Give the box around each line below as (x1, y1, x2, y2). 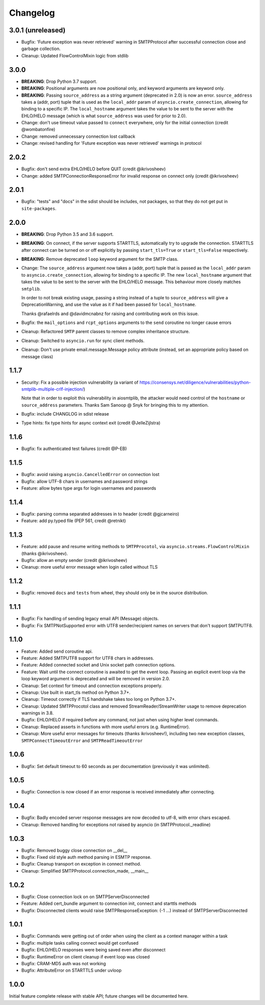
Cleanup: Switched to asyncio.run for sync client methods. (21, 338, 145, 344)
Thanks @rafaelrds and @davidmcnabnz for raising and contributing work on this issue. (21, 311, 199, 317)
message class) (21, 353, 53, 359)
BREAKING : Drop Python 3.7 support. (21, 79, 98, 84)
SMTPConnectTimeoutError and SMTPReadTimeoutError (21, 738, 143, 743)
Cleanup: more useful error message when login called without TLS (21, 564, 158, 570)
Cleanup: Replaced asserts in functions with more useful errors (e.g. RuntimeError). (21, 724, 190, 730)
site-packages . (21, 205, 56, 211)
